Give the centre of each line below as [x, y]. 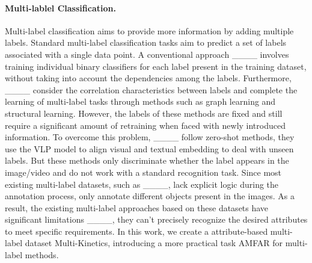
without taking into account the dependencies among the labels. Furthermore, [148, 78]
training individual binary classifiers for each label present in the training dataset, [156, 66]
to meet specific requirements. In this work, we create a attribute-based [136, 231]
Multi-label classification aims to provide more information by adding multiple [149, 30]
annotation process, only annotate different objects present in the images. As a [150, 196]
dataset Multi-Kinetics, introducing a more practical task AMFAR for [154, 243]
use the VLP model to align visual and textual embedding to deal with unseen [149, 148]
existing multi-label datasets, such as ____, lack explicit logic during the [142, 184]
